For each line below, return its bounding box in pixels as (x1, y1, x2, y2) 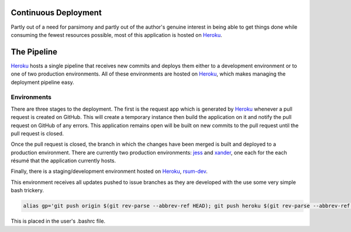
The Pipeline (11, 47, 58, 57)
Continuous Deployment (11, 8, 102, 18)
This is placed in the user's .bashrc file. (11, 217, 105, 225)
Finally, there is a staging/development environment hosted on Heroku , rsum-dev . (11, 168, 208, 175)
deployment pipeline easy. (11, 79, 74, 86)
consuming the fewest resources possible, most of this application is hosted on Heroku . (11, 31, 222, 38)
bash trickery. (11, 187, 44, 194)
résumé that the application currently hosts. (11, 157, 116, 164)
